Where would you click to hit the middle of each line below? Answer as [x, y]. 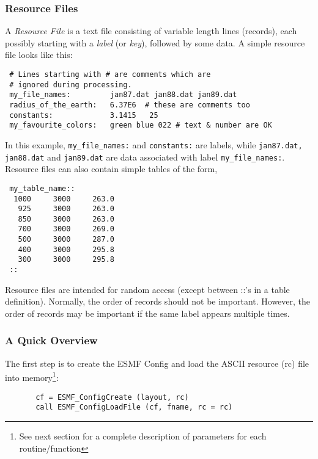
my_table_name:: [42, 188]
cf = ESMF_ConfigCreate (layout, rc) [112, 397]
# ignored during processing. [71, 85]
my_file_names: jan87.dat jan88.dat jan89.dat [123, 95]
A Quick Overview [51, 340]
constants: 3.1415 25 [84, 115]
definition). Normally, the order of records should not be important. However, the [158, 301]
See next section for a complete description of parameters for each [143, 436]
